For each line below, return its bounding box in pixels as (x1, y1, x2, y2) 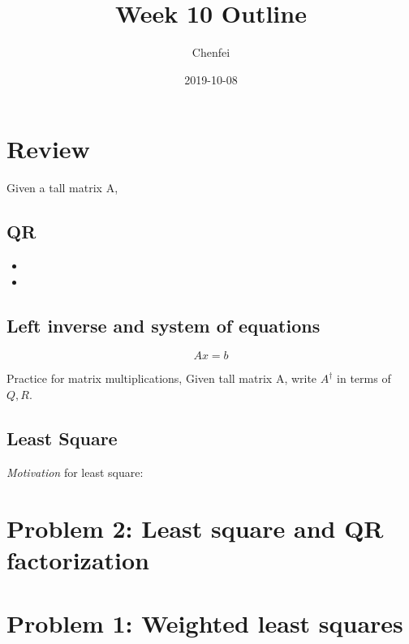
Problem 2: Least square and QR (6, 511, 384, 544)
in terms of (337, 370, 391, 387)
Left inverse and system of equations (6, 312, 321, 337)
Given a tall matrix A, (6, 179, 118, 196)
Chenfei (192, 44, 230, 61)
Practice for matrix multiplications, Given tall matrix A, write (6, 370, 317, 387)
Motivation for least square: (6, 463, 144, 480)
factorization (6, 543, 150, 576)
